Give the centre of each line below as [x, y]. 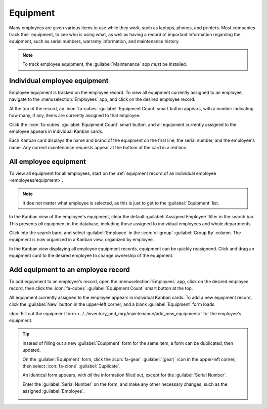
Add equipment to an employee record [69, 269]
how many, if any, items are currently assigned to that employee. [75, 116]
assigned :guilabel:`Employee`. [54, 391]
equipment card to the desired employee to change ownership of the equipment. [91, 256]
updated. [32, 350]
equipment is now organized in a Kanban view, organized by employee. [82, 240]
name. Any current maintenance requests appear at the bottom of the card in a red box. [98, 147]
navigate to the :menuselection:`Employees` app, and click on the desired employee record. [102, 99]
